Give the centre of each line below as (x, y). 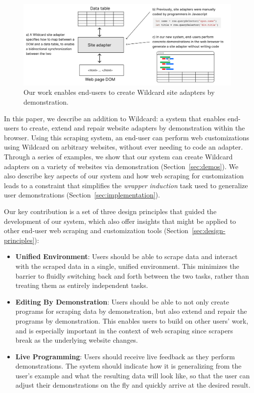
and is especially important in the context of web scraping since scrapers (124, 330)
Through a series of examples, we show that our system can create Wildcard (118, 157)
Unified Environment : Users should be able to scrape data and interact (127, 256)
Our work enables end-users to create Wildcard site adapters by (119, 92)
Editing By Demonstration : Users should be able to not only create (122, 301)
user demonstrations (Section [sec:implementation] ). (82, 195)
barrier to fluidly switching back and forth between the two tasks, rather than (132, 275)
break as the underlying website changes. (77, 340)
